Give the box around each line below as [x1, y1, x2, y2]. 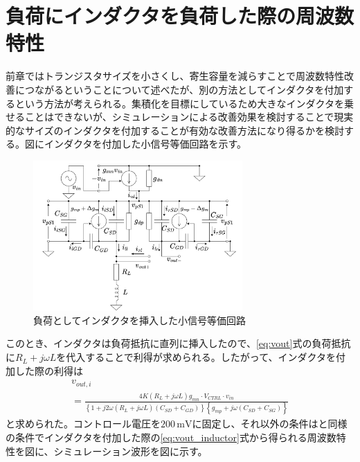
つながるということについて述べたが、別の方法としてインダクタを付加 [24, 82, 344, 96]
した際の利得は [15, 363, 83, 377]
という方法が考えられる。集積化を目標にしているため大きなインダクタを [15, 96, 345, 110]
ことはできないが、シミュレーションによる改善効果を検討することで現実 [24, 109, 354, 124]
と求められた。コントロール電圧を [6, 416, 161, 431]
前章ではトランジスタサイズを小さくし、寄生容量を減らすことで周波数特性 [6, 69, 344, 83]
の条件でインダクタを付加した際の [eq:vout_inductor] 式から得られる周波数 [6, 430, 336, 444]
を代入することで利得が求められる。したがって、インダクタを [56, 350, 336, 364]
